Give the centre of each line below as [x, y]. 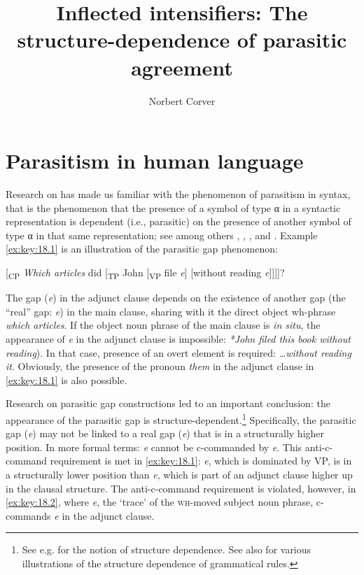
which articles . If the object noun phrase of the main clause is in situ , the [163, 325]
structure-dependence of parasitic [182, 40]
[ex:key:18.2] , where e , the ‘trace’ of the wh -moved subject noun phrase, [160, 502]
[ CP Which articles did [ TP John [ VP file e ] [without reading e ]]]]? [145, 273]
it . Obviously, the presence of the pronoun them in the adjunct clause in [160, 366]
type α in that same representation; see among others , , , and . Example [162, 235]
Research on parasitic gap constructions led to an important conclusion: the [168, 403]
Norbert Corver [182, 100]
